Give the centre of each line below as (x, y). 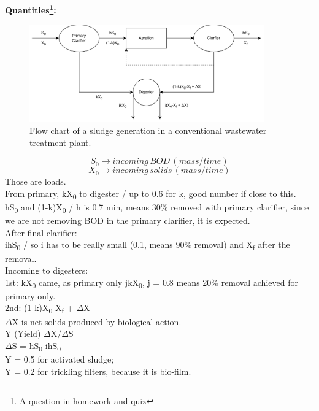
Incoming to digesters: (47, 270)
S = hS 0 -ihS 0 (37, 346)
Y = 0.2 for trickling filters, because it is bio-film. (98, 371)
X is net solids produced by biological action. (97, 321)
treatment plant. (60, 142)
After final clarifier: (41, 232)
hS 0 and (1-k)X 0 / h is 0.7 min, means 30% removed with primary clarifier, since (157, 208)
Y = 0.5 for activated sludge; (60, 359)
